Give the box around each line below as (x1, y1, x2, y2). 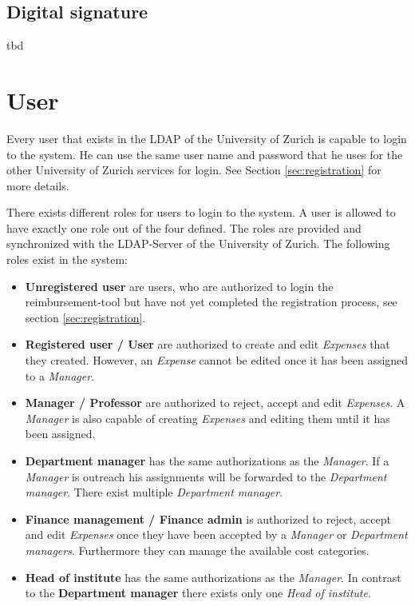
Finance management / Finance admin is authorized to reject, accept (25, 510, 391, 527)
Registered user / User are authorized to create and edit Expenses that (25, 336, 390, 353)
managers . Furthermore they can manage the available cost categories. (25, 541, 370, 558)
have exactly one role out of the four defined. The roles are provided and (6, 219, 362, 236)
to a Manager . (25, 367, 95, 384)
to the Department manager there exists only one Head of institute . (25, 584, 371, 601)
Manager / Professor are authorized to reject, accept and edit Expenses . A (25, 394, 405, 411)
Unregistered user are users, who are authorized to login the (25, 277, 334, 294)
